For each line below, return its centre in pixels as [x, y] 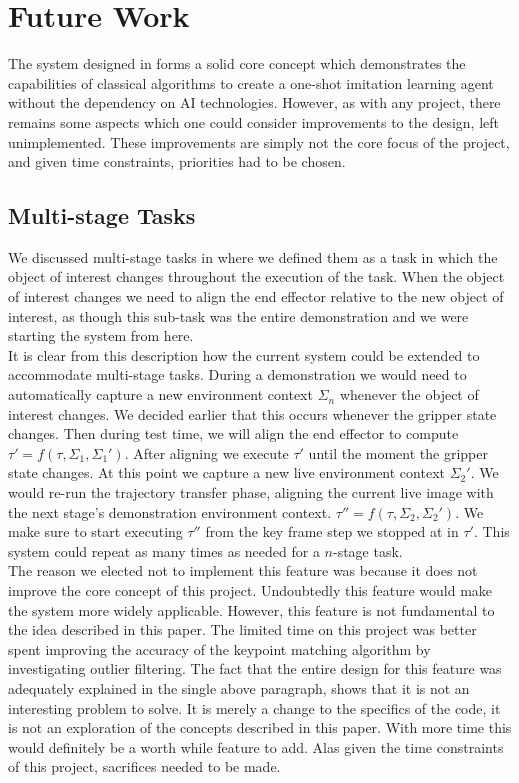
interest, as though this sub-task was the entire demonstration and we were [238, 315]
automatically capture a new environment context [160, 394]
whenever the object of [409, 394]
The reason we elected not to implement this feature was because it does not [243, 570]
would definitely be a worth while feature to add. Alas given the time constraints [256, 746]
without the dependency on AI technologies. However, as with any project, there [254, 102]
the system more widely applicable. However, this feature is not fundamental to [251, 609]
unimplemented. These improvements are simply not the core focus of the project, [259, 141]
